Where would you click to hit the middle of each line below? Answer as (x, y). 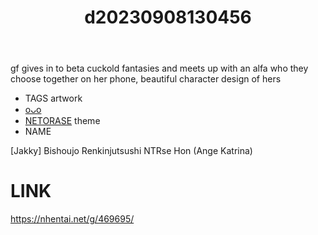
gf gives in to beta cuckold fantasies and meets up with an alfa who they (159, 68)
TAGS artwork (53, 98)
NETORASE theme (62, 121)
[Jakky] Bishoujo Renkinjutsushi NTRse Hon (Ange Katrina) (131, 151)
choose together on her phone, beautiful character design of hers (146, 79)
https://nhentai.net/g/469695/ (72, 219)
